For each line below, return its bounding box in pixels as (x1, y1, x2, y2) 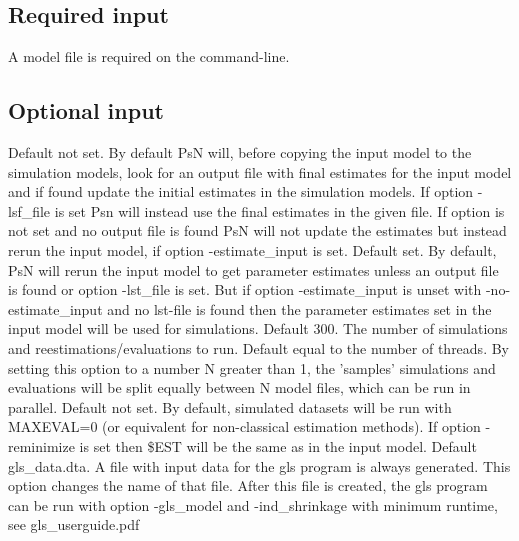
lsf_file (8, 200, 51, 221)
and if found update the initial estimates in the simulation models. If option (8, 181, 474, 202)
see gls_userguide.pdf (8, 514, 140, 535)
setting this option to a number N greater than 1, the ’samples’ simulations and (8, 357, 496, 378)
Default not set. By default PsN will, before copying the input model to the (8, 142, 472, 162)
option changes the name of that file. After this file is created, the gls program (8, 475, 488, 496)
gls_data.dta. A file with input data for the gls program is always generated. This (8, 455, 511, 476)
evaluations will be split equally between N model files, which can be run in (8, 377, 471, 398)
